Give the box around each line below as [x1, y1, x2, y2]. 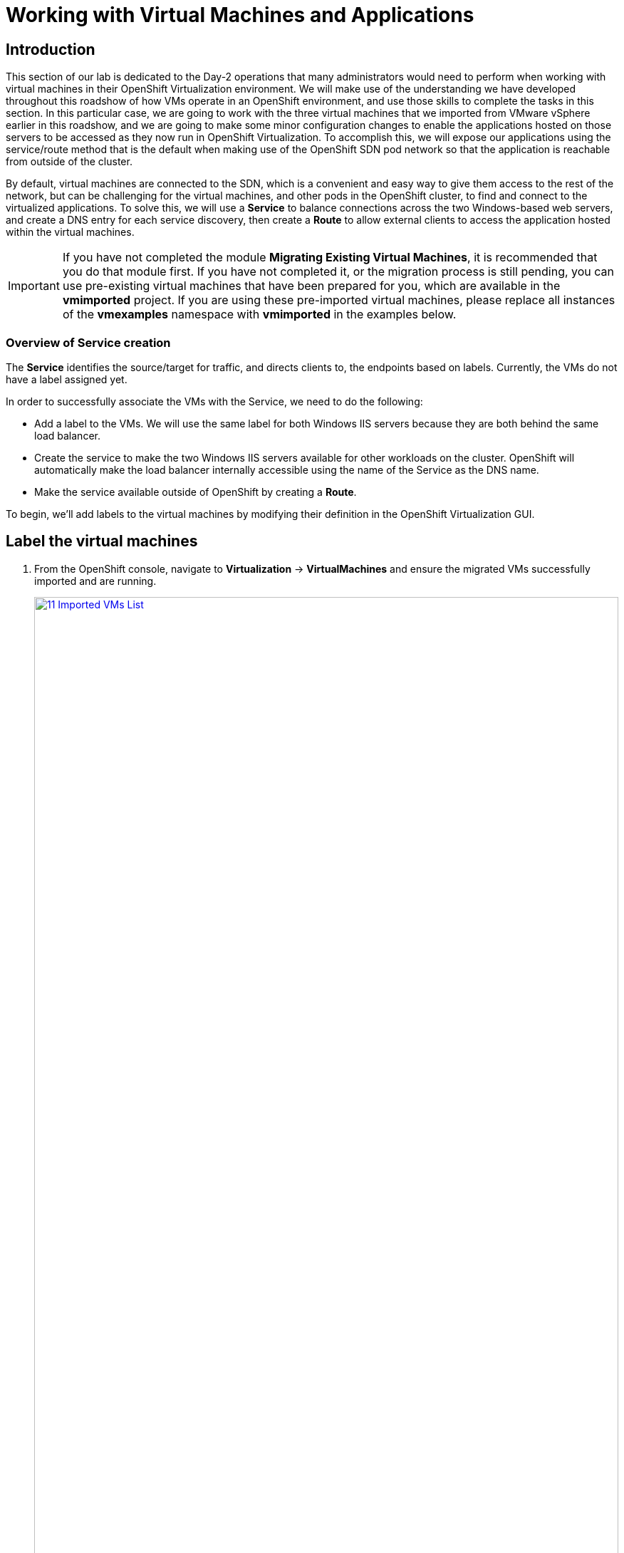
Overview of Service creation [6, 335, 171, 350]
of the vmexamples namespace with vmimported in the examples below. [62, 307, 457, 322]
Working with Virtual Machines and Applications [6, 3, 474, 27]
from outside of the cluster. [6, 155, 132, 168]
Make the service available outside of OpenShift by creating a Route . [34, 485, 357, 498]
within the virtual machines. [6, 226, 135, 239]
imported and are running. [34, 574, 157, 587]
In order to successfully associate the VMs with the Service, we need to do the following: [6, 395, 423, 407]
